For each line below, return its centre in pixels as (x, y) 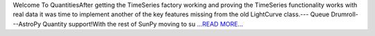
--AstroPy (27, 24)
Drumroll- (345, 14)
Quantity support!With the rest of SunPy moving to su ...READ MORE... (143, 24)
